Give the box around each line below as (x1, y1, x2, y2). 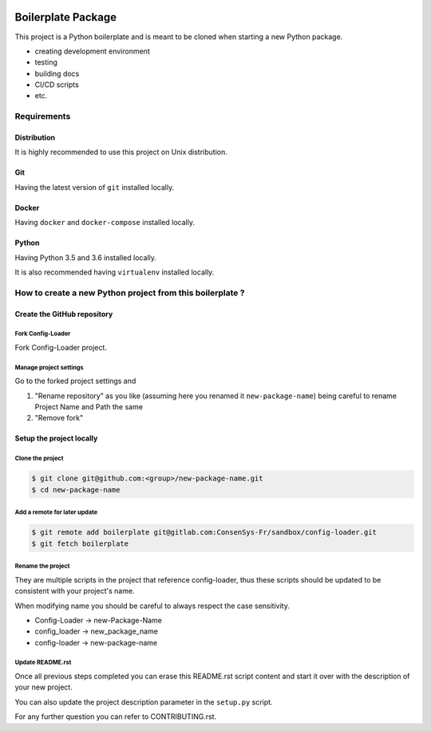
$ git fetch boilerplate (31, 539, 129, 548)
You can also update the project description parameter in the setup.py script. (14, 697, 273, 706)
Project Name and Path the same (34, 402, 144, 412)
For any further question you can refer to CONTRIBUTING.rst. (14, 712, 217, 721)
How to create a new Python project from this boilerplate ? (14, 287, 245, 298)
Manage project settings (14, 363, 84, 371)
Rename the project (14, 563, 70, 571)
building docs (34, 69, 80, 78)
